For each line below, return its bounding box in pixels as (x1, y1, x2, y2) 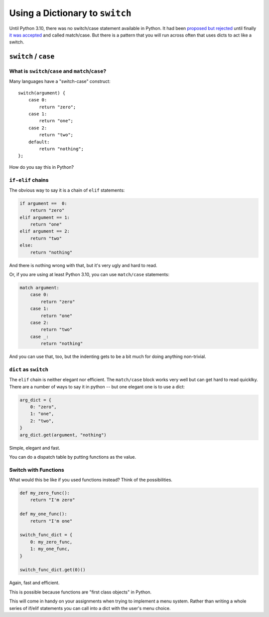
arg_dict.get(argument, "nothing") (19, 432, 107, 438)
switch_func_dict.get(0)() (19, 567, 86, 573)
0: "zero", (30, 404, 57, 410)
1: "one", (30, 411, 54, 417)
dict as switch (9, 366, 48, 373)
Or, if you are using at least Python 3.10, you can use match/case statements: (9, 272, 169, 278)
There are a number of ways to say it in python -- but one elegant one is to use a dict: (9, 383, 185, 389)
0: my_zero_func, (30, 539, 73, 545)
